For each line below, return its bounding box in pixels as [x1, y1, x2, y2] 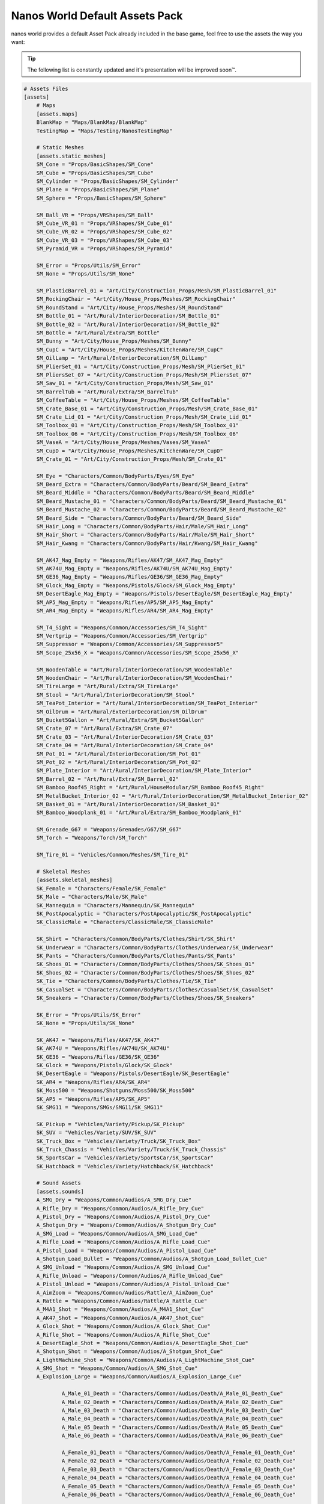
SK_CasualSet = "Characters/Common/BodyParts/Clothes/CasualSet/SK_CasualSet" [36, 986, 274, 993]
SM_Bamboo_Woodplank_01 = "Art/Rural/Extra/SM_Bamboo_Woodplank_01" [36, 809, 242, 816]
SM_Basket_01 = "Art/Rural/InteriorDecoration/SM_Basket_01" [36, 801, 220, 807]
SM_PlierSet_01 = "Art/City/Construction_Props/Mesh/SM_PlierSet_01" [36, 363, 245, 370]
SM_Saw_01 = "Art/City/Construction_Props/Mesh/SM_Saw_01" [36, 380, 214, 387]
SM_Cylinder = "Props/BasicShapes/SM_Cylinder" [36, 178, 179, 185]
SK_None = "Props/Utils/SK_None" [36, 1020, 135, 1027]
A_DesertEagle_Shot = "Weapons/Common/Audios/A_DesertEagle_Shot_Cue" [36, 1339, 249, 1346]
